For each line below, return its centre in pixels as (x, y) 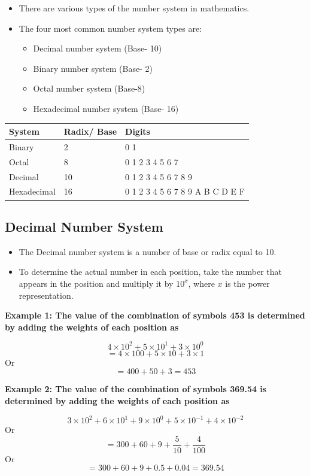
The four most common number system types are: (110, 28)
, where (201, 283)
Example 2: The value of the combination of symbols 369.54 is (136, 389)
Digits (138, 131)
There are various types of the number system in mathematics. (134, 8)
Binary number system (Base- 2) (93, 68)
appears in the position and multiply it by (96, 283)
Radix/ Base (90, 131)
